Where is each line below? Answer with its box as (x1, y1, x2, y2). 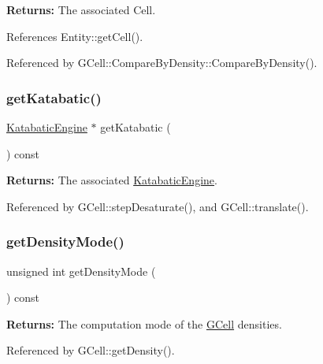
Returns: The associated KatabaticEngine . (6, 172, 217, 188)
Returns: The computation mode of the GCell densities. (6, 315, 282, 332)
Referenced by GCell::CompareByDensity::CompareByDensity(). (6, 54, 317, 71)
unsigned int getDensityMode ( (6, 262, 156, 279)
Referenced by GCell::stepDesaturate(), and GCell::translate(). (6, 198, 309, 214)
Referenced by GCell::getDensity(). (6, 342, 175, 358)
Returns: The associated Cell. (6, 2, 156, 17)
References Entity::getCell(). (6, 28, 143, 44)
